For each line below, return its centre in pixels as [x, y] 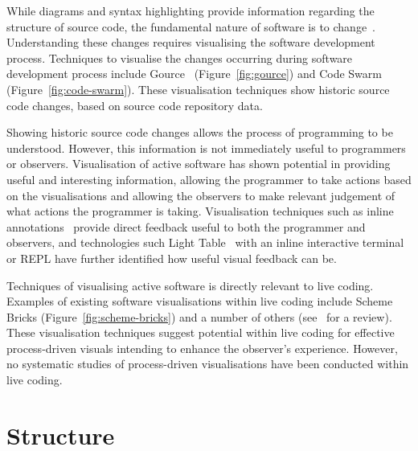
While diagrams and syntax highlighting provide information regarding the [191, 10]
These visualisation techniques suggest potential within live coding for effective [201, 332]
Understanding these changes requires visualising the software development [191, 42]
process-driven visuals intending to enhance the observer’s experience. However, [202, 348]
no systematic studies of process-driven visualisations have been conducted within [208, 364]
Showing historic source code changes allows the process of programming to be [200, 132]
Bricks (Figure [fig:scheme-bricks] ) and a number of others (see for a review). [199, 316]
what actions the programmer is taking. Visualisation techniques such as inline [200, 211]
